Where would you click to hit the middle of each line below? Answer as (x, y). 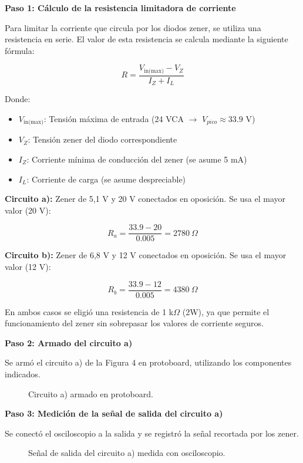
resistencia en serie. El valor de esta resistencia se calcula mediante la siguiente (147, 39)
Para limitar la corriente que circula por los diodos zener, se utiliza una (133, 27)
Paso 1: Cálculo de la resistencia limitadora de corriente (120, 8)
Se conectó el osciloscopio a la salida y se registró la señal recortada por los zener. (152, 433)
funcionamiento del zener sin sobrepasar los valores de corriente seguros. (134, 323)
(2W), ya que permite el (226, 311)
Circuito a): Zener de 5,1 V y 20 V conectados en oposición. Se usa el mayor (145, 199)
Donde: (18, 99)
